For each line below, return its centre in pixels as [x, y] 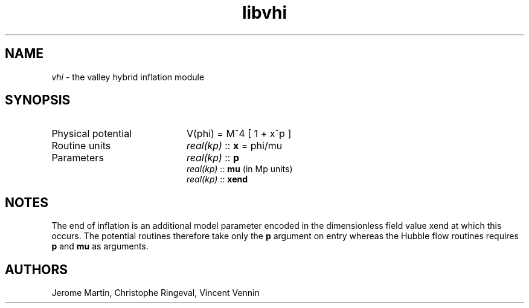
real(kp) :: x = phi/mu [234, 146]
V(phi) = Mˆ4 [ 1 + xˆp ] [239, 134]
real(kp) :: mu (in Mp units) [240, 169]
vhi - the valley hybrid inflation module [128, 77]
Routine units [81, 146]
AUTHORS [37, 269]
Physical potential [92, 134]
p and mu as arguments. [100, 246]
